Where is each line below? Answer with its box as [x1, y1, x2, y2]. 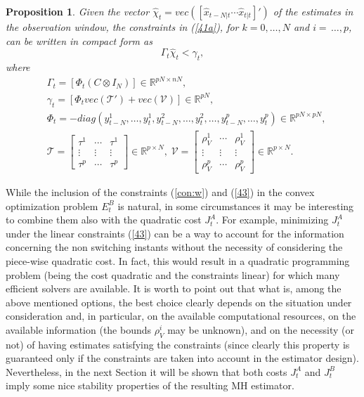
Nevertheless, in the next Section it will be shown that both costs [6, 364, 287, 379]
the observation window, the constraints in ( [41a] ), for [6, 20, 239, 34]
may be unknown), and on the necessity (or [167, 322, 354, 337]
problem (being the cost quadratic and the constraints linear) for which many [6, 267, 340, 282]
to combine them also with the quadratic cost [6, 212, 202, 227]
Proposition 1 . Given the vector [6, 4, 150, 18]
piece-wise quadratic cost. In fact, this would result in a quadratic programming [6, 253, 350, 268]
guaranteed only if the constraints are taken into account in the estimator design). [6, 351, 359, 365]
